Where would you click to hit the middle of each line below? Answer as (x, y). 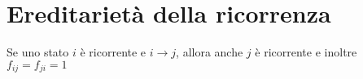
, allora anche (210, 52)
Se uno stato (38, 52)
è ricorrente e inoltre (306, 52)
